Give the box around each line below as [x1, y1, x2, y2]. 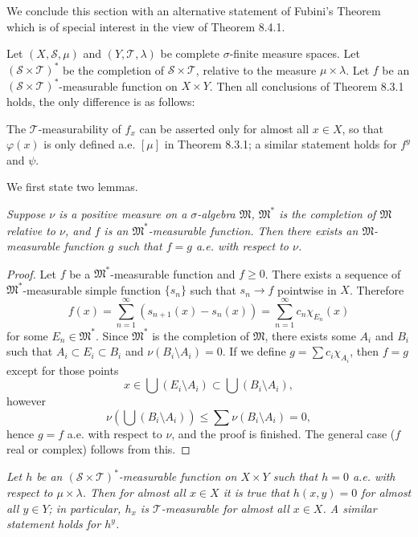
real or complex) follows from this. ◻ [6, 441, 191, 458]
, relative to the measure [195, 61, 317, 78]
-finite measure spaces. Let [229, 45, 360, 62]
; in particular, [48, 499, 121, 516]
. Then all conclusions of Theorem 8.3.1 [209, 77, 404, 94]
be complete [160, 45, 219, 62]
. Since [95, 327, 129, 344]
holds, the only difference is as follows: [6, 92, 195, 109]
